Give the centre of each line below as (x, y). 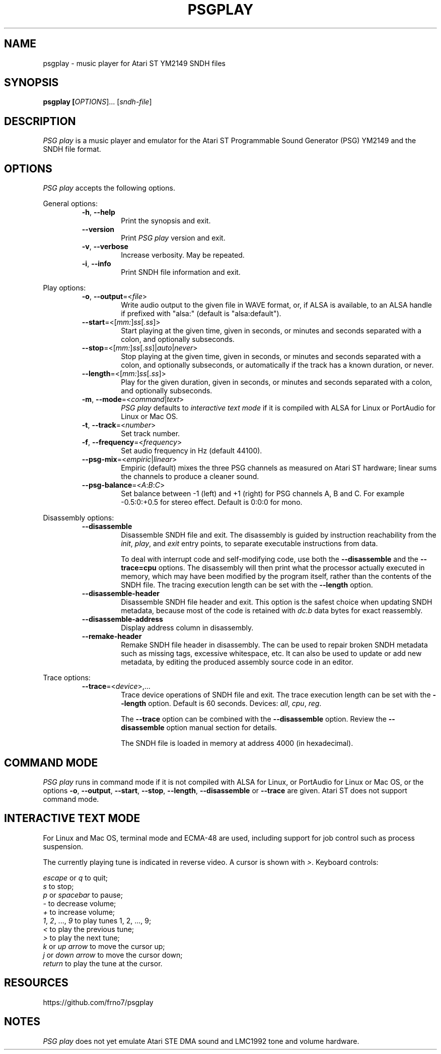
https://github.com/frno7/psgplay (98, 1002)
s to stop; (58, 886)
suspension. (63, 846)
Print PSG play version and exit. (173, 238)
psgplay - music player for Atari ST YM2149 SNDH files (134, 63)
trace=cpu (139, 568)
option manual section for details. (222, 728)
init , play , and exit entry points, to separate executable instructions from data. (249, 544)
